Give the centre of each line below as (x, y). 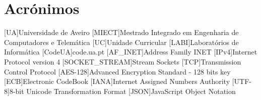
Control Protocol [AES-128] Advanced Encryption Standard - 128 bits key (117, 71)
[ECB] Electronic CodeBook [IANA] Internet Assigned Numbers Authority (117, 81)
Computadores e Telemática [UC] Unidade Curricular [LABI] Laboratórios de (121, 42)
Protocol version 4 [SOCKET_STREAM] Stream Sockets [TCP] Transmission (123, 61)
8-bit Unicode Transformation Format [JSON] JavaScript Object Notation (122, 91)
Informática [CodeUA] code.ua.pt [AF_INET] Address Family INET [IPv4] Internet (131, 52)
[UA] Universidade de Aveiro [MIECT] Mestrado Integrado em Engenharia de (121, 32)
